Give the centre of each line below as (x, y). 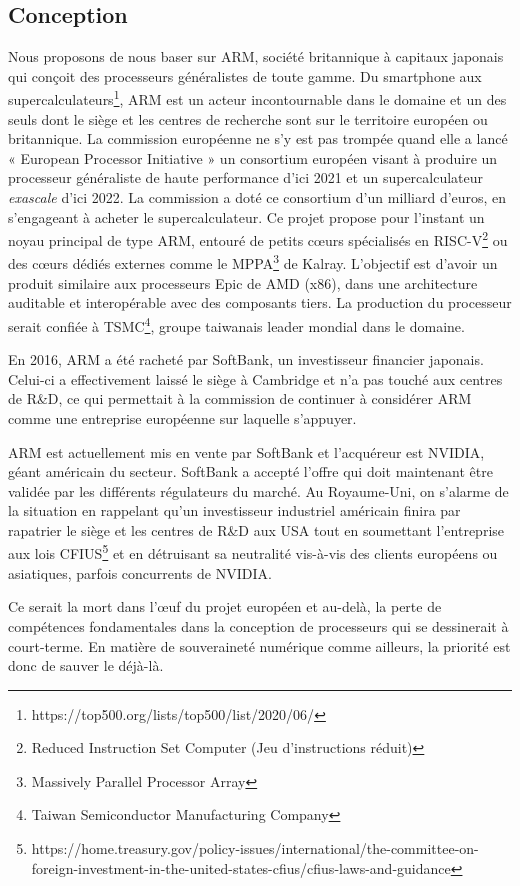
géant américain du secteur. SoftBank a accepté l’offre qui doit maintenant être (250, 471)
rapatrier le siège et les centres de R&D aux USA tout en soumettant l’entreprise (256, 529)
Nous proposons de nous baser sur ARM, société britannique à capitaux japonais (256, 56)
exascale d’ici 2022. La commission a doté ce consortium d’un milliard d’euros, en (257, 197)
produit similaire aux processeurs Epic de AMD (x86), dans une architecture (243, 282)
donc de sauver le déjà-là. (86, 665)
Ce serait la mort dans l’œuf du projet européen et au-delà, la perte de (225, 606)
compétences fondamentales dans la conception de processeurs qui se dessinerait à (258, 625)
